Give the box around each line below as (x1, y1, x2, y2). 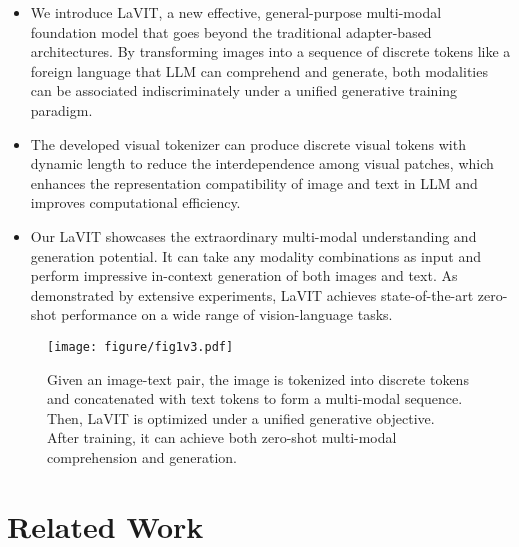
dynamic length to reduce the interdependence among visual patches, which (30, 153, 494, 174)
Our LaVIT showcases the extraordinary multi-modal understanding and (30, 225, 477, 246)
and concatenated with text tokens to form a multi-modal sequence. (47, 388, 463, 409)
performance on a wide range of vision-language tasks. (61, 304, 393, 325)
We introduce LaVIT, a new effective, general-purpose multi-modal (30, 2, 442, 22)
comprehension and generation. (47, 446, 237, 467)
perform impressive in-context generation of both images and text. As (30, 265, 458, 286)
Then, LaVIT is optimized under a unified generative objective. (47, 407, 435, 428)
